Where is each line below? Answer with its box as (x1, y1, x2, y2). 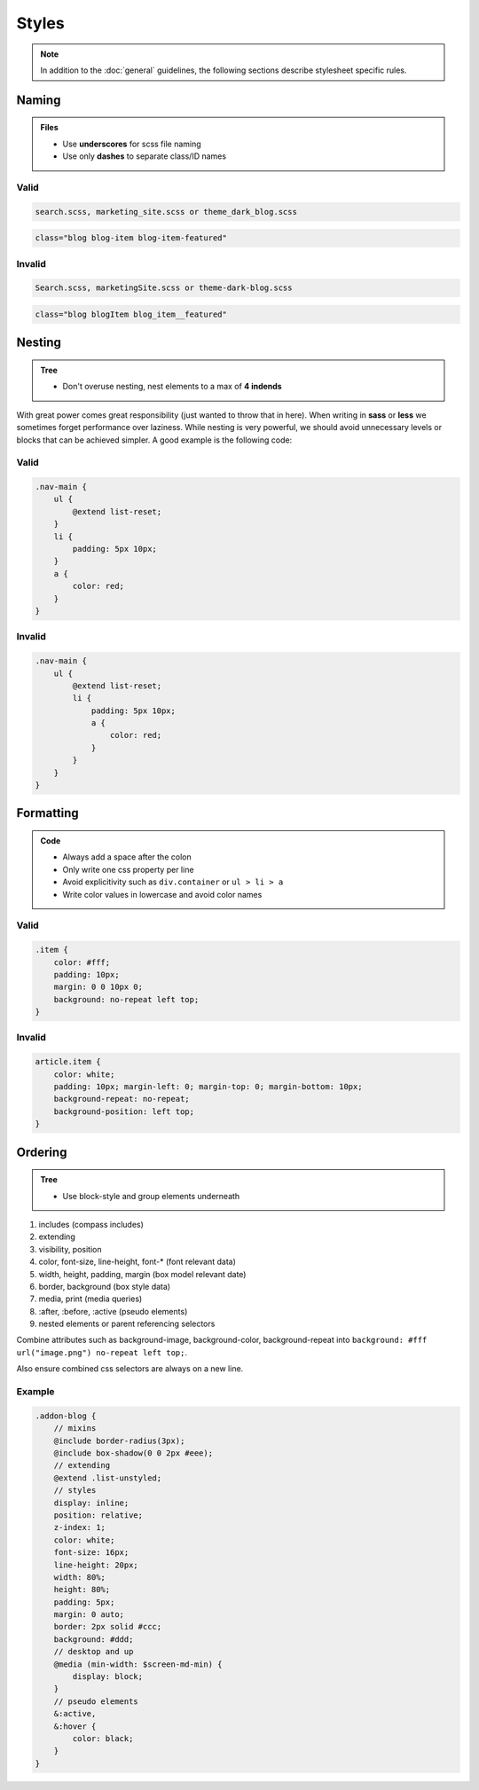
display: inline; (53, 1497, 130, 1508)
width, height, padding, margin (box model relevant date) (38, 1268, 247, 1279)
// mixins (53, 1424, 97, 1433)
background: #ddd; (53, 1634, 134, 1645)
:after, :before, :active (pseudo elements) (38, 1306, 188, 1316)
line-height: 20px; (53, 1559, 139, 1570)
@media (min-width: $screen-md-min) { (53, 1659, 223, 1669)
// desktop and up (53, 1646, 134, 1657)
